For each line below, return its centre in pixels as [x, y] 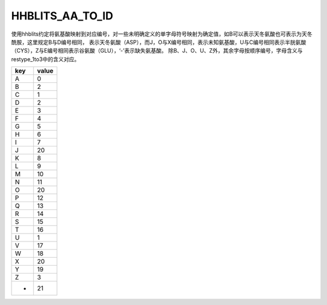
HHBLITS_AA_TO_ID [62, 16]
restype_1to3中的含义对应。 [45, 59]
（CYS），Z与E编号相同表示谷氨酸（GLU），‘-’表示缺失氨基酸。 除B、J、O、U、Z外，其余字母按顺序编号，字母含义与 [157, 51]
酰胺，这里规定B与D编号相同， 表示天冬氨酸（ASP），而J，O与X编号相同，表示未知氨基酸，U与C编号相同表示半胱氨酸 [159, 42]
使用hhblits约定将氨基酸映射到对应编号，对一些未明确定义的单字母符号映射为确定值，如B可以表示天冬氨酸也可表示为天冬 [162, 34]
